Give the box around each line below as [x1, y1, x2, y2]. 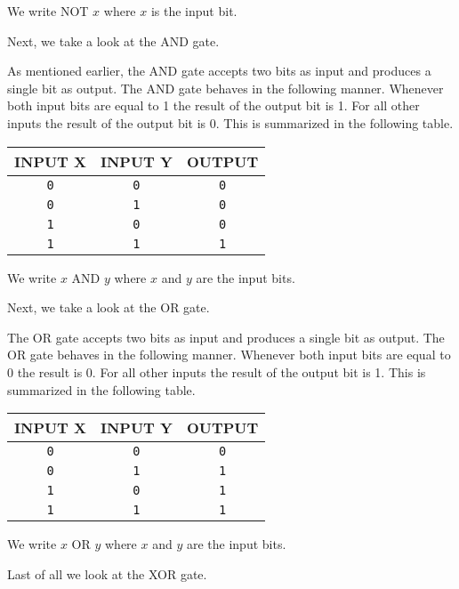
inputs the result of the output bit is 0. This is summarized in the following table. [7, 113, 454, 132]
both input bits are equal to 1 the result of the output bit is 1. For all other [7, 96, 420, 115]
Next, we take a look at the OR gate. [7, 298, 210, 317]
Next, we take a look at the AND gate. [7, 31, 220, 50]
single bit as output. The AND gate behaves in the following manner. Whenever [7, 78, 444, 97]
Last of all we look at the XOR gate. [7, 564, 207, 583]
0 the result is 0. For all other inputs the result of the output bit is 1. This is [7, 362, 426, 381]
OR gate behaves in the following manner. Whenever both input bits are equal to [7, 345, 451, 364]
